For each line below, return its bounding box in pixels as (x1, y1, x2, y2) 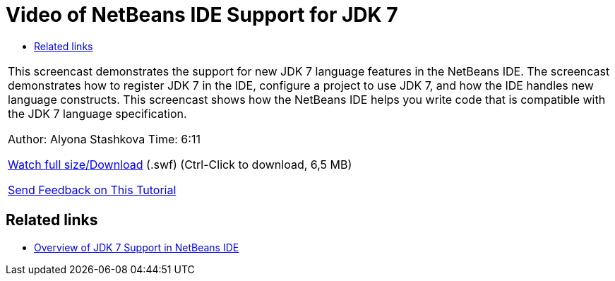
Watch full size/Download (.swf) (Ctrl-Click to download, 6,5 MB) (8, 157, 352, 172)
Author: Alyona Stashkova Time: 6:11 (8, 131, 201, 146)
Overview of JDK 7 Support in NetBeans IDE (34, 241, 239, 253)
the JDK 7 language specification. (8, 106, 187, 121)
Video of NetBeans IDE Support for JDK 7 (6, 3, 398, 27)
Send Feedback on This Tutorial (8, 182, 177, 197)
